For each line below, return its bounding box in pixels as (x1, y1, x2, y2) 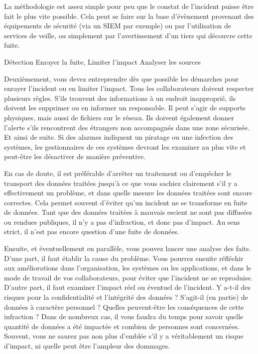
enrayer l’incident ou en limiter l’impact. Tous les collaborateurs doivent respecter (4, 83, 254, 93)
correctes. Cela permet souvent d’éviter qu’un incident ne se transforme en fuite (4, 197, 248, 207)
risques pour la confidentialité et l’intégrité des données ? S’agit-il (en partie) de (4, 292, 249, 302)
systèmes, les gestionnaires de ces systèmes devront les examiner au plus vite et (4, 141, 246, 152)
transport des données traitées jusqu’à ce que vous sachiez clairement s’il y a (4, 177, 238, 188)
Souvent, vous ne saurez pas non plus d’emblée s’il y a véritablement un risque (4, 331, 244, 341)
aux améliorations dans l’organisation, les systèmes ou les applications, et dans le (4, 263, 252, 273)
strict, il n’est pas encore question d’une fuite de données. (4, 226, 180, 237)
